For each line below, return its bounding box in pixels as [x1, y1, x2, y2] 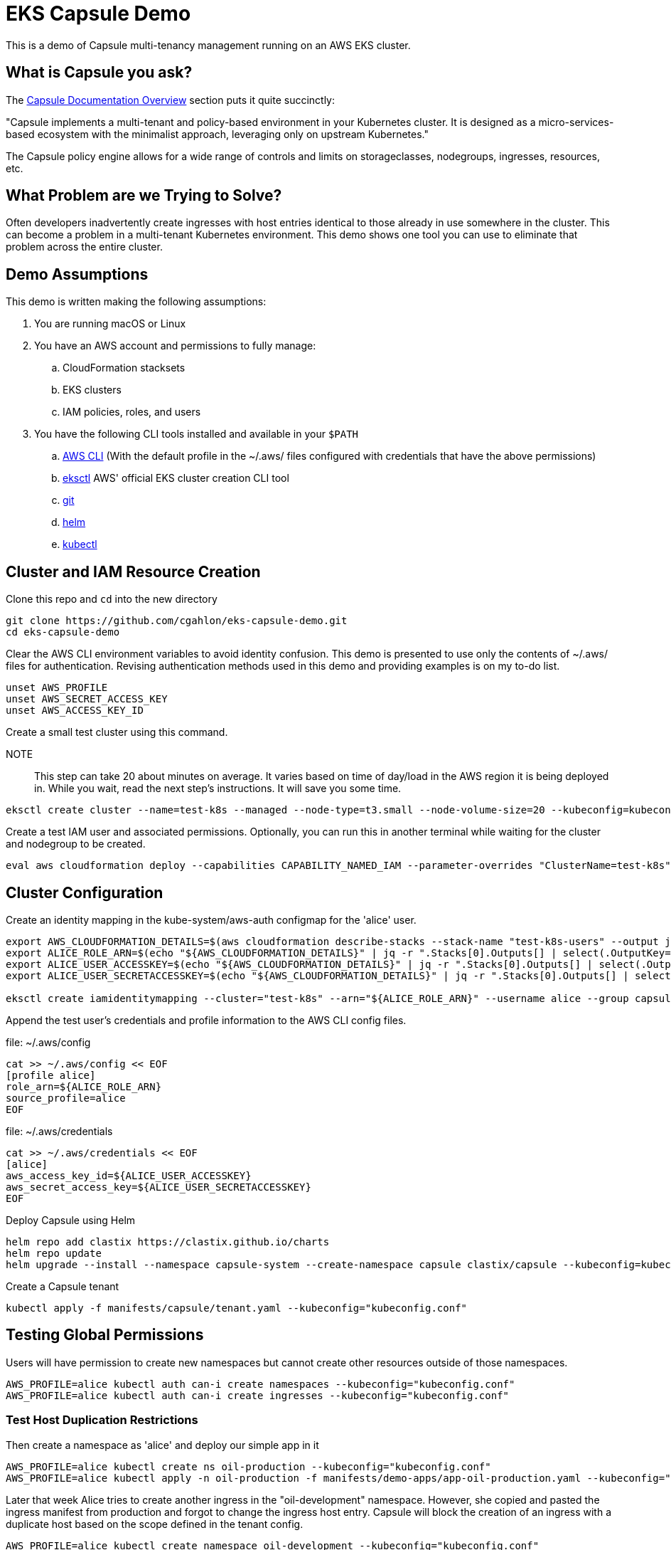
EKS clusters [63, 384, 122, 396]
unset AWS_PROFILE [6, 682, 108, 694]
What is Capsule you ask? [6, 63, 193, 82]
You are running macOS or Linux [34, 317, 186, 330]
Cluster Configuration [6, 883, 163, 902]
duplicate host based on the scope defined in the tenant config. [6, 1517, 304, 1530]
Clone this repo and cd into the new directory [6, 593, 218, 606]
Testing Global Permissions [6, 1326, 204, 1344]
